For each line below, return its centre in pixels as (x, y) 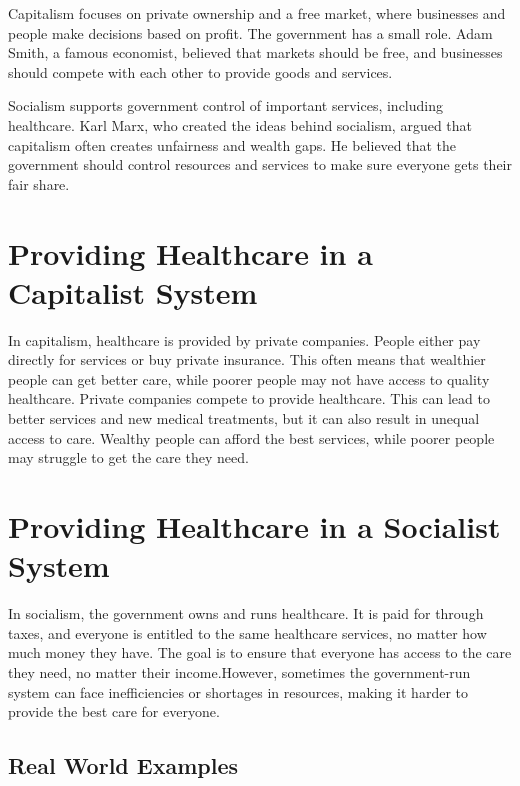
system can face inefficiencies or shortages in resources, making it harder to (238, 691)
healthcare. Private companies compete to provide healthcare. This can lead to (249, 398)
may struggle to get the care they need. (128, 457)
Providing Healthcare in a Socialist (254, 526)
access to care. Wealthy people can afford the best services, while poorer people (251, 437)
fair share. (39, 183)
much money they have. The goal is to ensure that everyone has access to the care (260, 652)
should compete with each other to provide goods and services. (200, 71)
